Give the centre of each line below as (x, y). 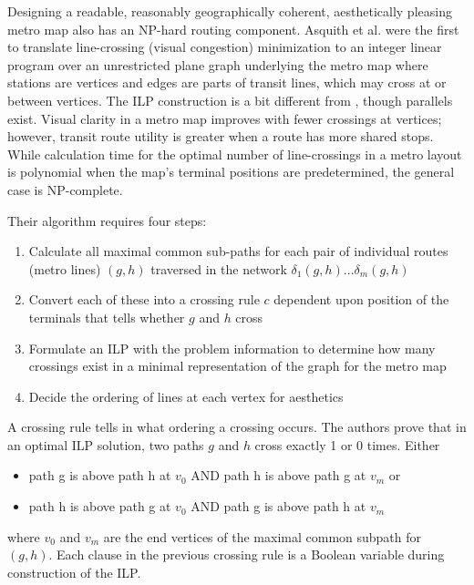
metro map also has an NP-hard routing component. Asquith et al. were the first (233, 29)
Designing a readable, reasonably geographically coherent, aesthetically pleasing (230, 11)
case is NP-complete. (65, 189)
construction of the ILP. (74, 572)
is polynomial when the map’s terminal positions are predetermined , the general (231, 172)
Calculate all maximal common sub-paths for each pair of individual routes (238, 251)
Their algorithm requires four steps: (107, 220)
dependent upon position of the (361, 299)
